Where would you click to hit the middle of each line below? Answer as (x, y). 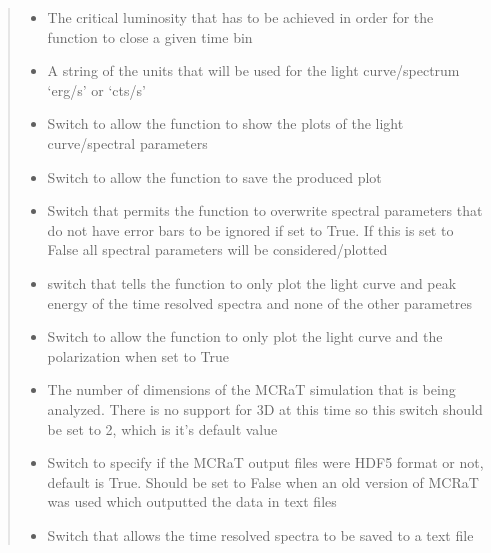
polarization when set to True (138, 355)
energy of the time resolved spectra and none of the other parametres (259, 302)
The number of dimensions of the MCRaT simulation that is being (251, 389)
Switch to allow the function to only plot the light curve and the (245, 336)
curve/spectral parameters (127, 142)
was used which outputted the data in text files (192, 501)
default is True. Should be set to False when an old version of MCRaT (263, 481)
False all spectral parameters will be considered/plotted (217, 249)
